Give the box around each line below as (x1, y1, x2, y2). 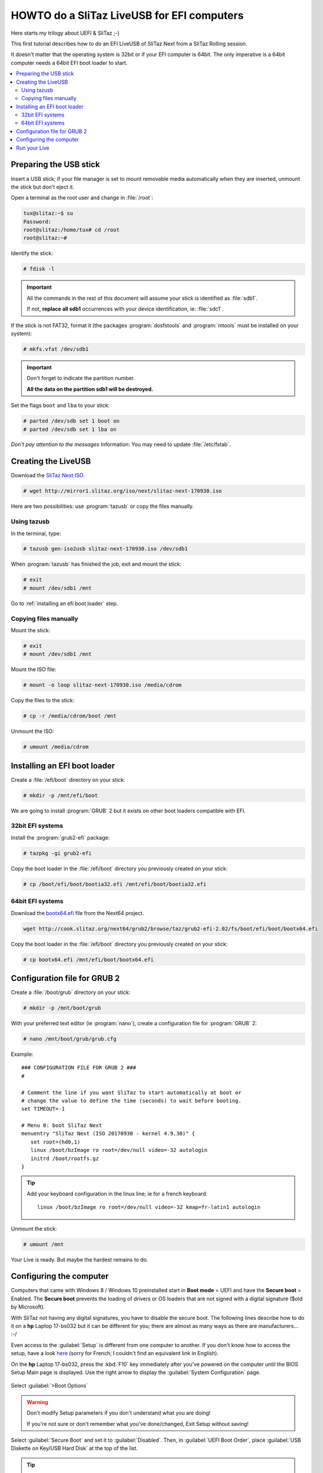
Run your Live (16, 144, 50, 151)
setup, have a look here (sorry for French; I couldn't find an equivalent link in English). (11, 1350, 219, 1357)
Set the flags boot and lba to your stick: (11, 402, 110, 409)
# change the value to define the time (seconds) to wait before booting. (21, 1097, 242, 1104)
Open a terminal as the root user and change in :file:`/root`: (11, 194, 154, 202)
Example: (11, 1051, 34, 1058)
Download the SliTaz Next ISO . (11, 472, 85, 479)
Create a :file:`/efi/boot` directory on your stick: (11, 776, 126, 783)
